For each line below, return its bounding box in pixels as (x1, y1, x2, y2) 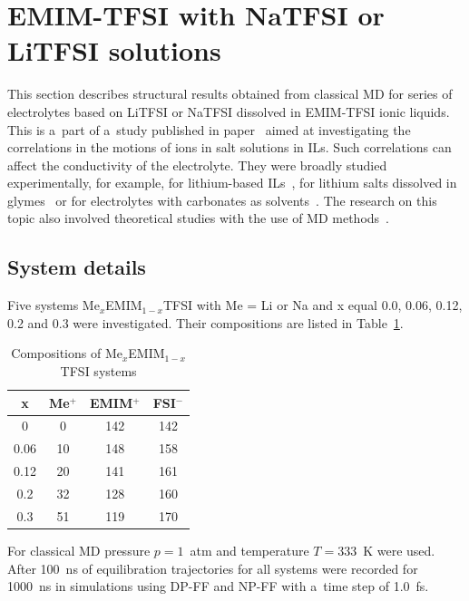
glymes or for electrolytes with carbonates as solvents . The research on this (7, 190, 437, 209)
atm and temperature (190, 540, 309, 559)
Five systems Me (7, 296, 100, 315)
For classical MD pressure (7, 540, 151, 559)
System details (7, 253, 146, 281)
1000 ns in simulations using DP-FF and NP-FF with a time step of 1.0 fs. (7, 577, 429, 596)
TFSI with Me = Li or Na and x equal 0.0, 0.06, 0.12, (162, 296, 463, 315)
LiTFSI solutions (7, 32, 221, 69)
